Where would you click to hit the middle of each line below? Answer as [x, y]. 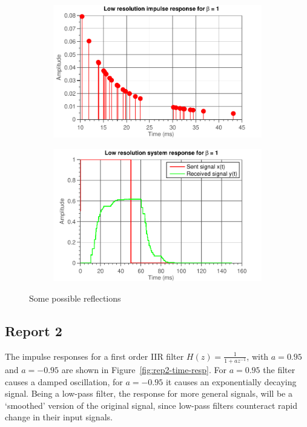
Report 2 [34, 330]
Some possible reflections [75, 298]
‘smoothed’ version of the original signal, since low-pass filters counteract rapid [151, 405]
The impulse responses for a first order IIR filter [94, 356]
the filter [279, 369]
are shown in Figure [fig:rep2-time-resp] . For [144, 369]
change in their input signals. [59, 417]
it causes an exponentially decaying [231, 381]
